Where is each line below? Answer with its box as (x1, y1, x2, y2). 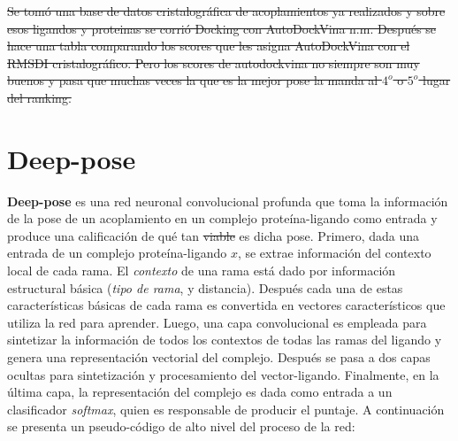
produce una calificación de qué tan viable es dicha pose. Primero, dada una (7, 226, 420, 244)
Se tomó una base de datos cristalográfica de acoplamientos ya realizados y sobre (7, 2, 446, 19)
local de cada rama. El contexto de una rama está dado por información (7, 261, 396, 280)
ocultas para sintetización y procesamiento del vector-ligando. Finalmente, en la (7, 365, 439, 383)
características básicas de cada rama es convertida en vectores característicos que (7, 296, 446, 314)
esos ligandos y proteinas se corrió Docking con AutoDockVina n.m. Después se (7, 19, 437, 37)
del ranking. (7, 88, 72, 106)
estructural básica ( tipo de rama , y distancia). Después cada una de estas (7, 278, 403, 297)
